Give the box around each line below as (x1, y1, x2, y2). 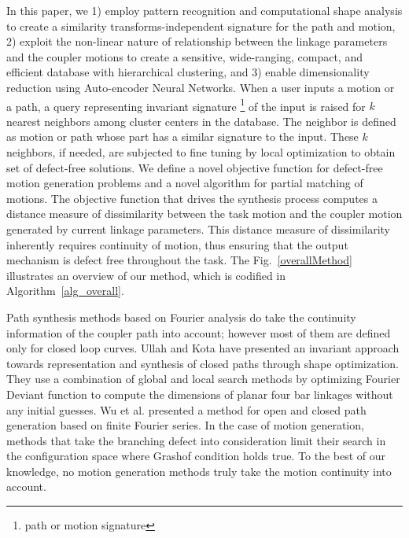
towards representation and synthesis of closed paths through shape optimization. (6, 355, 399, 371)
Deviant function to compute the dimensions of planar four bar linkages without (6, 385, 393, 402)
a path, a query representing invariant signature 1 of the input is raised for (6, 95, 366, 114)
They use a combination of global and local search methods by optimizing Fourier (6, 370, 400, 387)
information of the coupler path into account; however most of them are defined (6, 324, 391, 341)
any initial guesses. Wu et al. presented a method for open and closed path (6, 401, 367, 418)
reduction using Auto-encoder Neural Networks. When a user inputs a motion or (6, 79, 395, 95)
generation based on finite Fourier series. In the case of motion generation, (6, 417, 364, 433)
